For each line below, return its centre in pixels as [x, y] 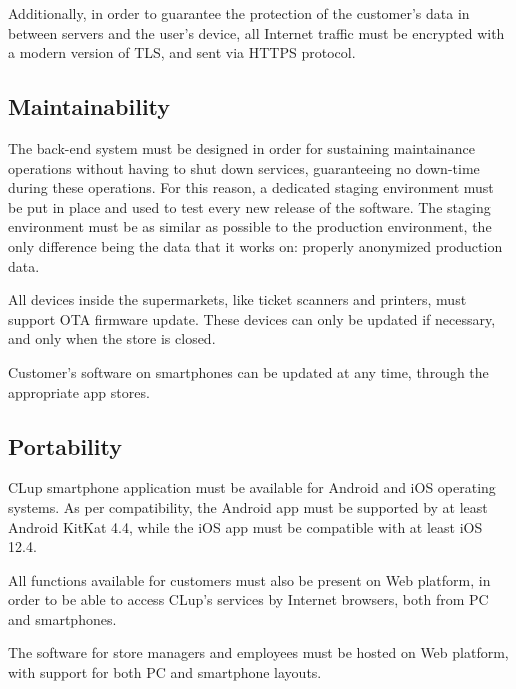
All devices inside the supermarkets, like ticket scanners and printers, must [237, 299]
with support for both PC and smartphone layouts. [165, 672]
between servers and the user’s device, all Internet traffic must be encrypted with [256, 32]
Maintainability [89, 106]
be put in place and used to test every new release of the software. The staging [249, 206]
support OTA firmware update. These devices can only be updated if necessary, [252, 318]
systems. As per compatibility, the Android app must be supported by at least [248, 506]
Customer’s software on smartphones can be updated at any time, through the [248, 371]
